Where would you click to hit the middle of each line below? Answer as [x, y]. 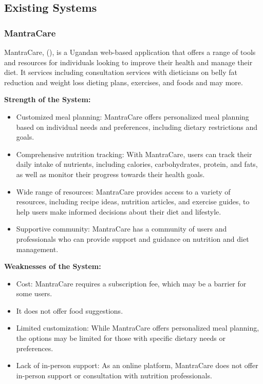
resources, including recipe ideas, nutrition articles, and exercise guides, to [133, 201]
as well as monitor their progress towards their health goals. [110, 174]
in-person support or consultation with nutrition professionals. [114, 375]
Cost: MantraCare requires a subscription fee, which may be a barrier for [131, 283]
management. [37, 249]
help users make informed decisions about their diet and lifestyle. [119, 211]
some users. [34, 293]
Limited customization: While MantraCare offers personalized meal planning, [138, 328]
